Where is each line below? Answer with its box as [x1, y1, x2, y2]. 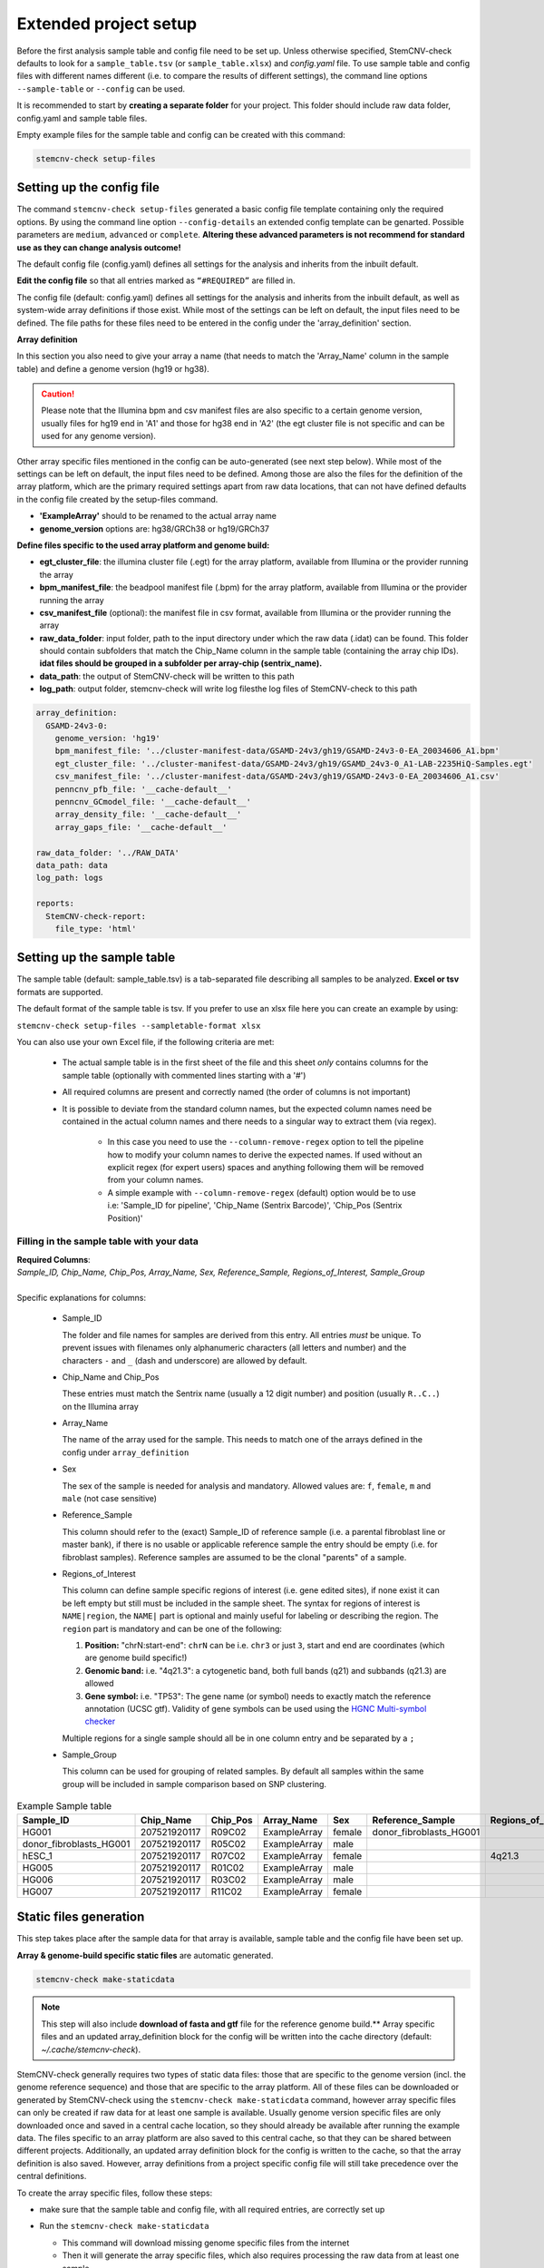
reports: [35, 898, 75, 909]
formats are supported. [16, 986, 103, 997]
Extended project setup [16, 14, 198, 34]
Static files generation [16, 1910, 145, 1925]
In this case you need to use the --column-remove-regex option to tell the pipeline [107, 1137, 424, 1148]
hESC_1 [22, 1849, 53, 1862]
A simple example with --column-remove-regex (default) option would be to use [107, 1187, 416, 1198]
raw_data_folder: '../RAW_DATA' [35, 847, 180, 857]
